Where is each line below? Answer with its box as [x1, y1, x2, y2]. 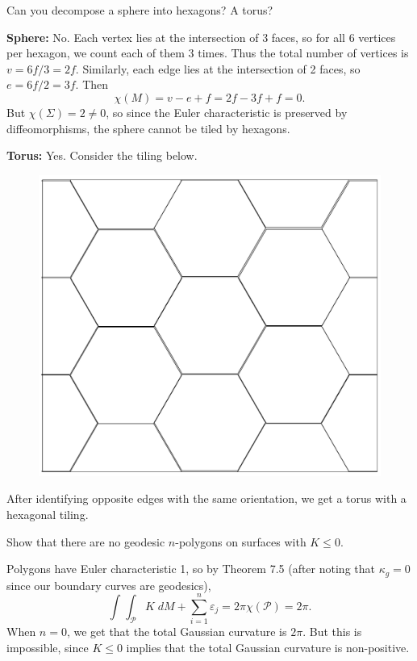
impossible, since [6, 638, 89, 655]
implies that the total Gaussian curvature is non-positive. [126, 638, 410, 655]
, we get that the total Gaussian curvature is [66, 623, 287, 640]
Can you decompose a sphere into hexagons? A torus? [6, 2, 273, 18]
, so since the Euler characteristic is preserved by [106, 103, 348, 120]
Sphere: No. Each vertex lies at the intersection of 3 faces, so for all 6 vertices [6, 28, 396, 45]
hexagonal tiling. [6, 506, 89, 522]
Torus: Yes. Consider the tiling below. [6, 147, 198, 164]
